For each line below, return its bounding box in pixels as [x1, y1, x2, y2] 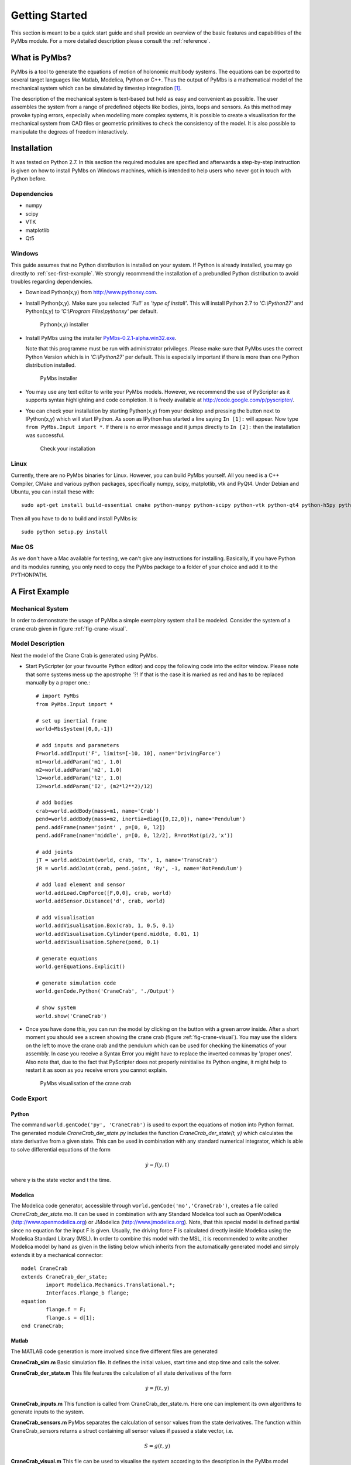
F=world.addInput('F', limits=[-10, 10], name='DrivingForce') [36, 750, 221, 757]
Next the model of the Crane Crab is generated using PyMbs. [11, 652, 159, 659]
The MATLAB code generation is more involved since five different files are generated [11, 1348, 218, 1355]
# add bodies [36, 799, 73, 806]
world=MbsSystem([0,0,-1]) [36, 725, 113, 732]
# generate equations [36, 955, 98, 962]
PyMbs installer [40, 375, 78, 382]
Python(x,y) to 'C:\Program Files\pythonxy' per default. [25, 308, 158, 315]
